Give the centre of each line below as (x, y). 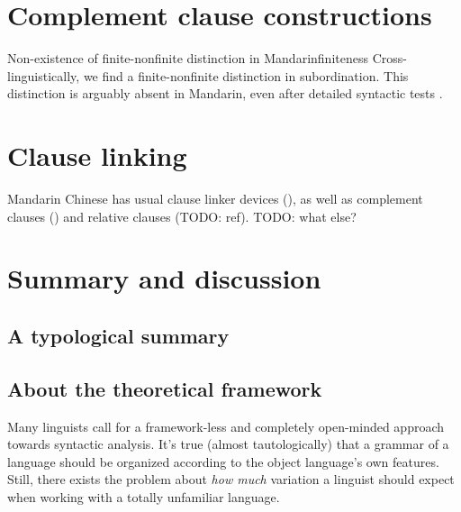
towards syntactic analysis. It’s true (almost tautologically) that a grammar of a (228, 444)
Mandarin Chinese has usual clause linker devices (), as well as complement (215, 199)
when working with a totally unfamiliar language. (144, 496)
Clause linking (97, 155)
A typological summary (118, 335)
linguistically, (44, 75)
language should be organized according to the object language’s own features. (223, 461)
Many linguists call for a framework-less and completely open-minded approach (226, 426)
